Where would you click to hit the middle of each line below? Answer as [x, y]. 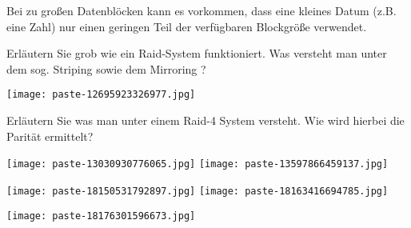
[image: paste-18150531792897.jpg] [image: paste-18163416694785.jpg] [198, 191]
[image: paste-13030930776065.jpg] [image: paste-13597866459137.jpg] [198, 164]
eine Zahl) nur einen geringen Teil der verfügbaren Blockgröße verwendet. [187, 26]
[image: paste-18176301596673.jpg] [101, 216]
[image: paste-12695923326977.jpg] [101, 95]
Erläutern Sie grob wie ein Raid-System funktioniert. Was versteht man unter [197, 53]
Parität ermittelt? [50, 136]
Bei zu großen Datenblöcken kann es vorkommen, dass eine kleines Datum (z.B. [202, 10]
